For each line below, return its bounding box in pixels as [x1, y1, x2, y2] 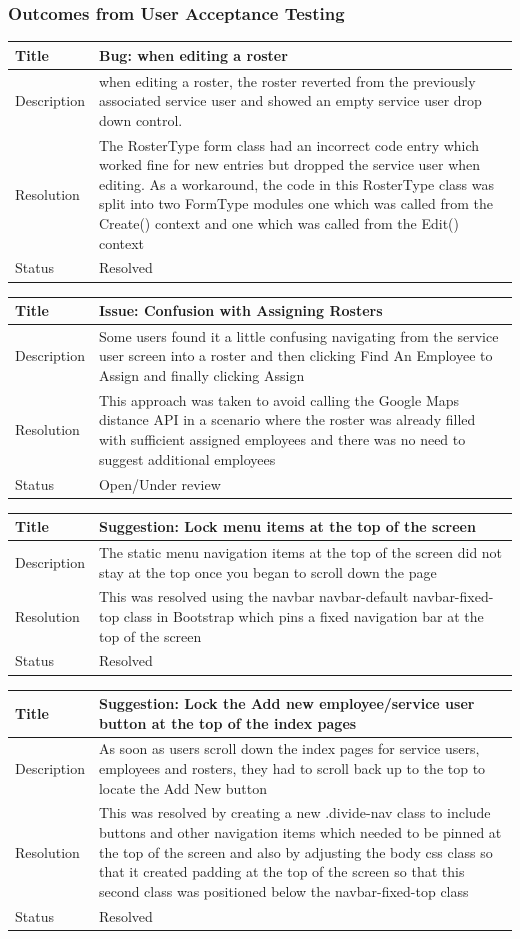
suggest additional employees [98, 448, 276, 469]
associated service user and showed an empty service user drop [98, 90, 482, 111]
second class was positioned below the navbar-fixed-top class [98, 880, 469, 901]
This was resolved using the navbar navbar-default [98, 586, 409, 607]
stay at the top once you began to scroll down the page [98, 561, 437, 582]
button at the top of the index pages [98, 712, 357, 733]
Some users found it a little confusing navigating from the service [98, 325, 499, 346]
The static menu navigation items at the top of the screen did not [98, 541, 503, 562]
